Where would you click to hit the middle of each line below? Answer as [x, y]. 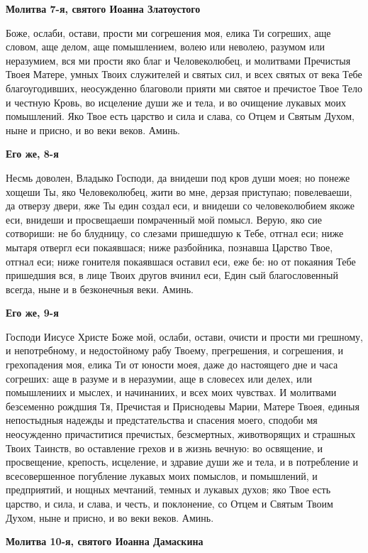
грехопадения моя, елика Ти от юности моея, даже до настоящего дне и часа [172, 365]
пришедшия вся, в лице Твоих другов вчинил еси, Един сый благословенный [172, 275]
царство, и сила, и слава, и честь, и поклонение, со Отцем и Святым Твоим [169, 503]
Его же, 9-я [32, 313]
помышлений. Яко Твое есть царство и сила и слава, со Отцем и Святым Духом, [180, 116]
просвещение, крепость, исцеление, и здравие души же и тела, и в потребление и [182, 462]
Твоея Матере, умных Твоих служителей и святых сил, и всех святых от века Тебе [184, 74]
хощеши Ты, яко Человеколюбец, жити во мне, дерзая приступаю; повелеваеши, [179, 191]
